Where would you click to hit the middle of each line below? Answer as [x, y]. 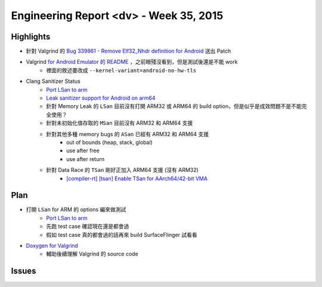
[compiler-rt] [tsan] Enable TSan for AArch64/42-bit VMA [137, 178]
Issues [24, 271]
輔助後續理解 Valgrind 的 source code [92, 254]
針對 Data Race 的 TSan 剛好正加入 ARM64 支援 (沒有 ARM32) [123, 170]
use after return [85, 159]
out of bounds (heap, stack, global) [110, 142]
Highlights [31, 37]
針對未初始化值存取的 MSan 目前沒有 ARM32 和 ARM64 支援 [120, 123]
